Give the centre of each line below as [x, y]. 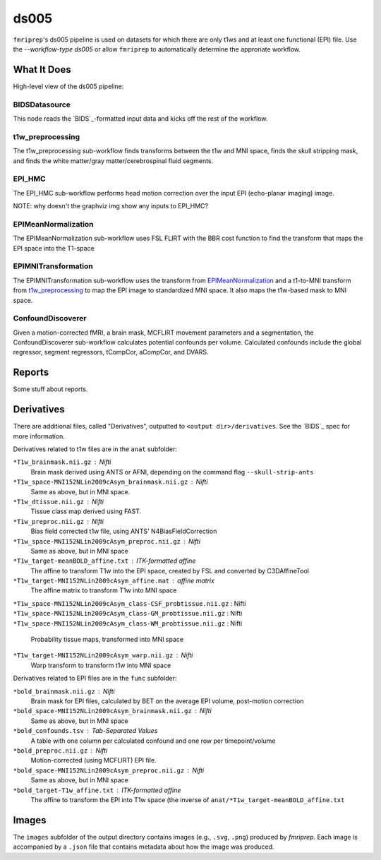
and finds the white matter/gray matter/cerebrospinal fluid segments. [113, 161]
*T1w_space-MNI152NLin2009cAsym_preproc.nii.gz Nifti [107, 541]
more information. [39, 436]
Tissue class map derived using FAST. [86, 511]
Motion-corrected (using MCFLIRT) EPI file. [93, 760]
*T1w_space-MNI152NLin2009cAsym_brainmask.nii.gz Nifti [110, 482]
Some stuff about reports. [50, 389]
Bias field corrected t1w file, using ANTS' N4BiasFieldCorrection [124, 531]
